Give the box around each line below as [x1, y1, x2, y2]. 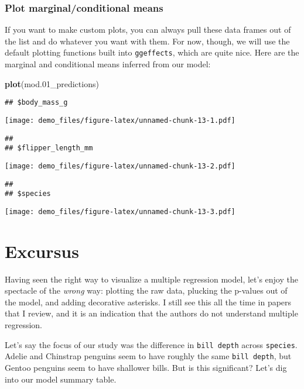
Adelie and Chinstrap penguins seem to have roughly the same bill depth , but [5, 350, 292, 362]
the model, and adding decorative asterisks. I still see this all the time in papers [5, 295, 292, 308]
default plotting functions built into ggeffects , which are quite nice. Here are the [5, 46, 299, 58]
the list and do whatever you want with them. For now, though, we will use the [5, 35, 290, 47]
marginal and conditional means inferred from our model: [5, 58, 211, 70]
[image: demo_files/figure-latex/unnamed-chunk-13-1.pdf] [5, 116, 235, 125]
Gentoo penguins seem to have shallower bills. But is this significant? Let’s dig [5, 361, 287, 373]
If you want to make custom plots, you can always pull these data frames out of [5, 23, 291, 36]
